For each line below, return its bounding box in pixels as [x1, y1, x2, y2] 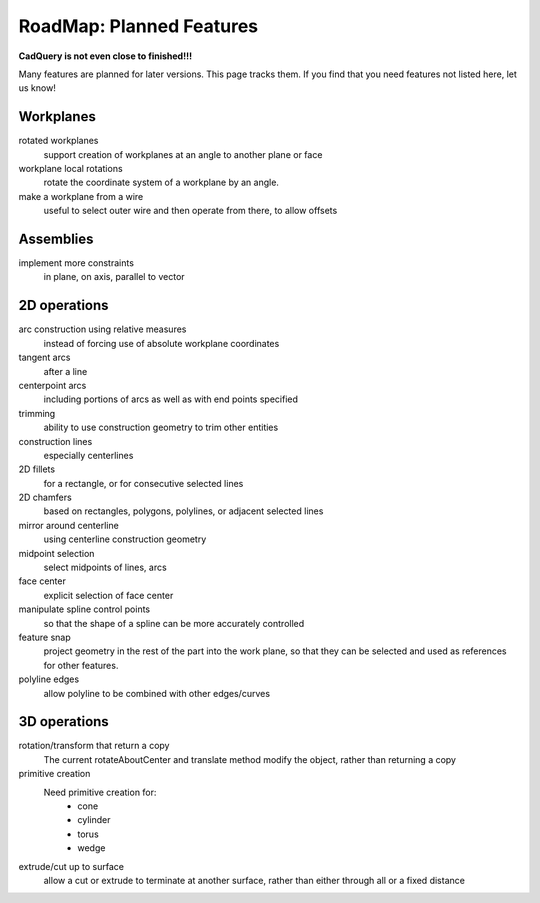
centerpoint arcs [18, 379, 87, 391]
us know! [18, 82, 57, 94]
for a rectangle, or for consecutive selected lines [43, 477, 244, 489]
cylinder [77, 814, 111, 826]
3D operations [18, 713, 109, 730]
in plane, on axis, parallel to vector [43, 271, 185, 283]
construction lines [18, 435, 93, 447]
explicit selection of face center [43, 589, 174, 601]
